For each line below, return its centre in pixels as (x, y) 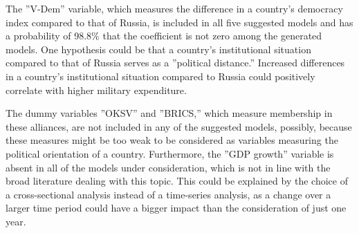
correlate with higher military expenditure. (96, 90)
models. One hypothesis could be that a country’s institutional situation (158, 49)
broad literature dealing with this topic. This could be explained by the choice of (177, 181)
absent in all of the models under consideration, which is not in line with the (168, 167)
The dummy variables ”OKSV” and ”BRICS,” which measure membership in (169, 113)
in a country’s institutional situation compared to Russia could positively (160, 76)
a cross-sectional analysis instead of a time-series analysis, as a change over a (168, 194)
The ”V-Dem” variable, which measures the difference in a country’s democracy (174, 8)
